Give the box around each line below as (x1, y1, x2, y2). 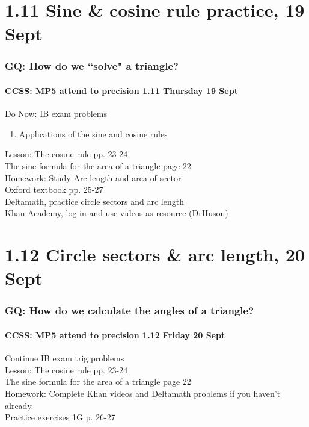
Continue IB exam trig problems (5, 352, 124, 364)
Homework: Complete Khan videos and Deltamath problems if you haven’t (5, 387, 281, 399)
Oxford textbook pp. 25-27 (5, 183, 103, 196)
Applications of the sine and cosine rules (19, 127, 168, 140)
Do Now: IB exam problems (5, 107, 108, 120)
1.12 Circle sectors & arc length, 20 (5, 242, 305, 267)
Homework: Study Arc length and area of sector (5, 171, 182, 184)
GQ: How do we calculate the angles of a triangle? (5, 303, 254, 318)
